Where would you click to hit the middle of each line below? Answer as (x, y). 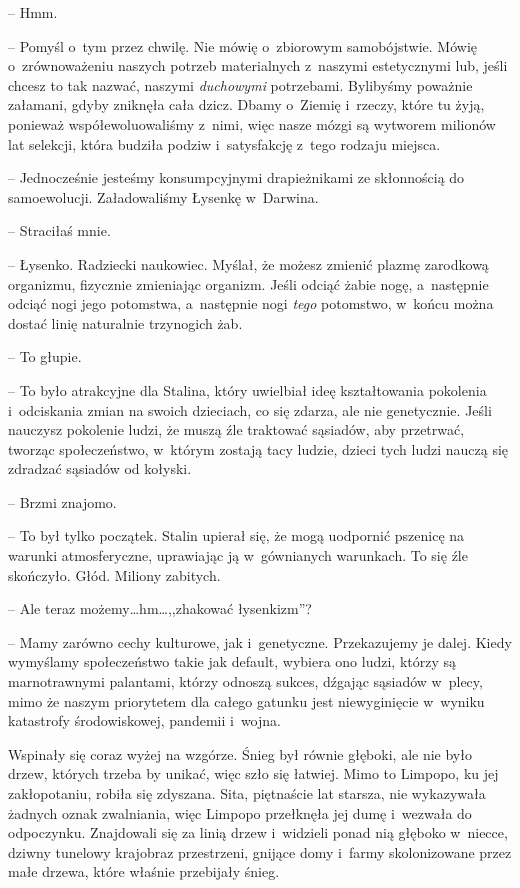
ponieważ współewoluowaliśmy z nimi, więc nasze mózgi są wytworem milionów (252, 123)
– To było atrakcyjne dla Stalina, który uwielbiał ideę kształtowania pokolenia (247, 389)
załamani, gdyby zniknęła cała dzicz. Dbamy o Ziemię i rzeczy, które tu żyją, (246, 104)
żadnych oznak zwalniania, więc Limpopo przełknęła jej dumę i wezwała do (240, 812)
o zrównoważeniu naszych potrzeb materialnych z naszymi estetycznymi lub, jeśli (258, 65)
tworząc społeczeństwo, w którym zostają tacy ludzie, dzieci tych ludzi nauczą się (258, 448)
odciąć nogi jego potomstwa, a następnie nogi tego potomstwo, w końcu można (251, 303)
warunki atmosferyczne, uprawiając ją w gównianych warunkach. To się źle (238, 555)
